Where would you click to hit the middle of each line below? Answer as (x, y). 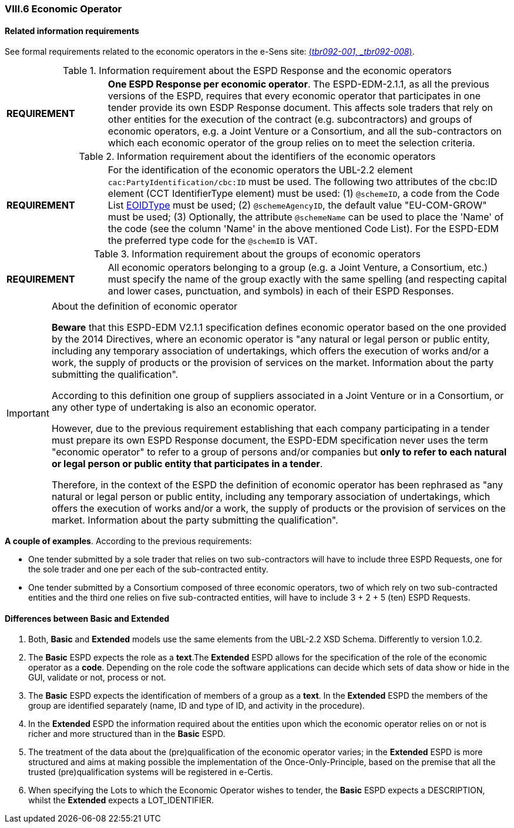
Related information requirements (72, 31)
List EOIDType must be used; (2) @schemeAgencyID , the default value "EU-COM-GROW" (297, 205)
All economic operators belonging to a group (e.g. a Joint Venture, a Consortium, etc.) (298, 268)
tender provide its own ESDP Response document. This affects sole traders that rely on (300, 108)
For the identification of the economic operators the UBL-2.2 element (260, 170)
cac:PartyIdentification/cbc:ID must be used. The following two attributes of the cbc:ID (303, 182)
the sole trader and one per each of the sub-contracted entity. (148, 569)
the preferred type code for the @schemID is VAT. (213, 241)
